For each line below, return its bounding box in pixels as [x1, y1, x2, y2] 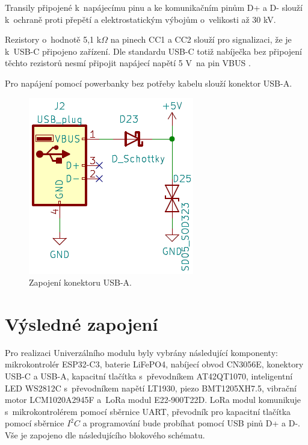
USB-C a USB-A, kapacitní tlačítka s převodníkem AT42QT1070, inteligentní [5, 370, 293, 382]
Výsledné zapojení [5, 311, 158, 336]
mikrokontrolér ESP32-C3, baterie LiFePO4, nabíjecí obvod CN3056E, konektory [5, 358, 304, 370]
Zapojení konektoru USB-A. [29, 276, 132, 289]
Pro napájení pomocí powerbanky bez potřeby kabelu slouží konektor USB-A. [5, 76, 292, 89]
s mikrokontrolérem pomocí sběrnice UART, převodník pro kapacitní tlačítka [5, 405, 291, 417]
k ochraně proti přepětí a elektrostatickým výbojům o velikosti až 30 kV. [5, 13, 276, 25]
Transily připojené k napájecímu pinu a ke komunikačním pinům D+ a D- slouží [5, 1, 303, 13]
